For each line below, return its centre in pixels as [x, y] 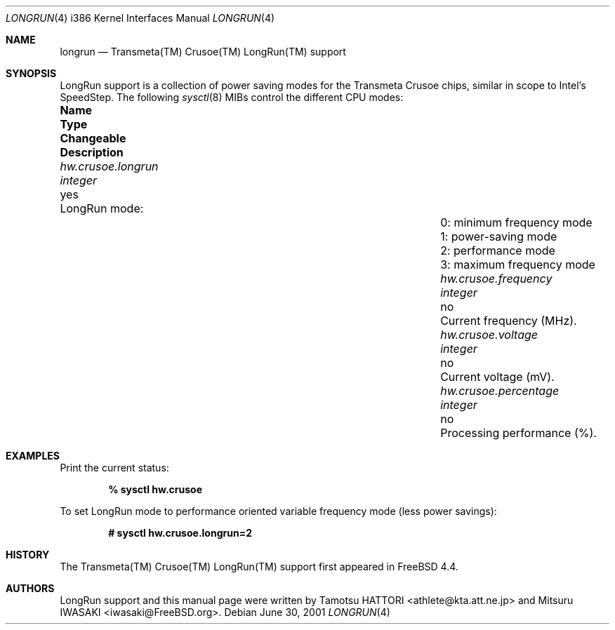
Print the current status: [114, 468]
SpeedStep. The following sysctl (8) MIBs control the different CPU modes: [232, 97]
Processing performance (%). [518, 433]
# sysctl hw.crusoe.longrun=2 [180, 533]
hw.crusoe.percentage [500, 391]
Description [92, 152]
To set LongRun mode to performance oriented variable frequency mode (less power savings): [278, 511]
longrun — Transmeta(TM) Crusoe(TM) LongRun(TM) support [203, 52]
